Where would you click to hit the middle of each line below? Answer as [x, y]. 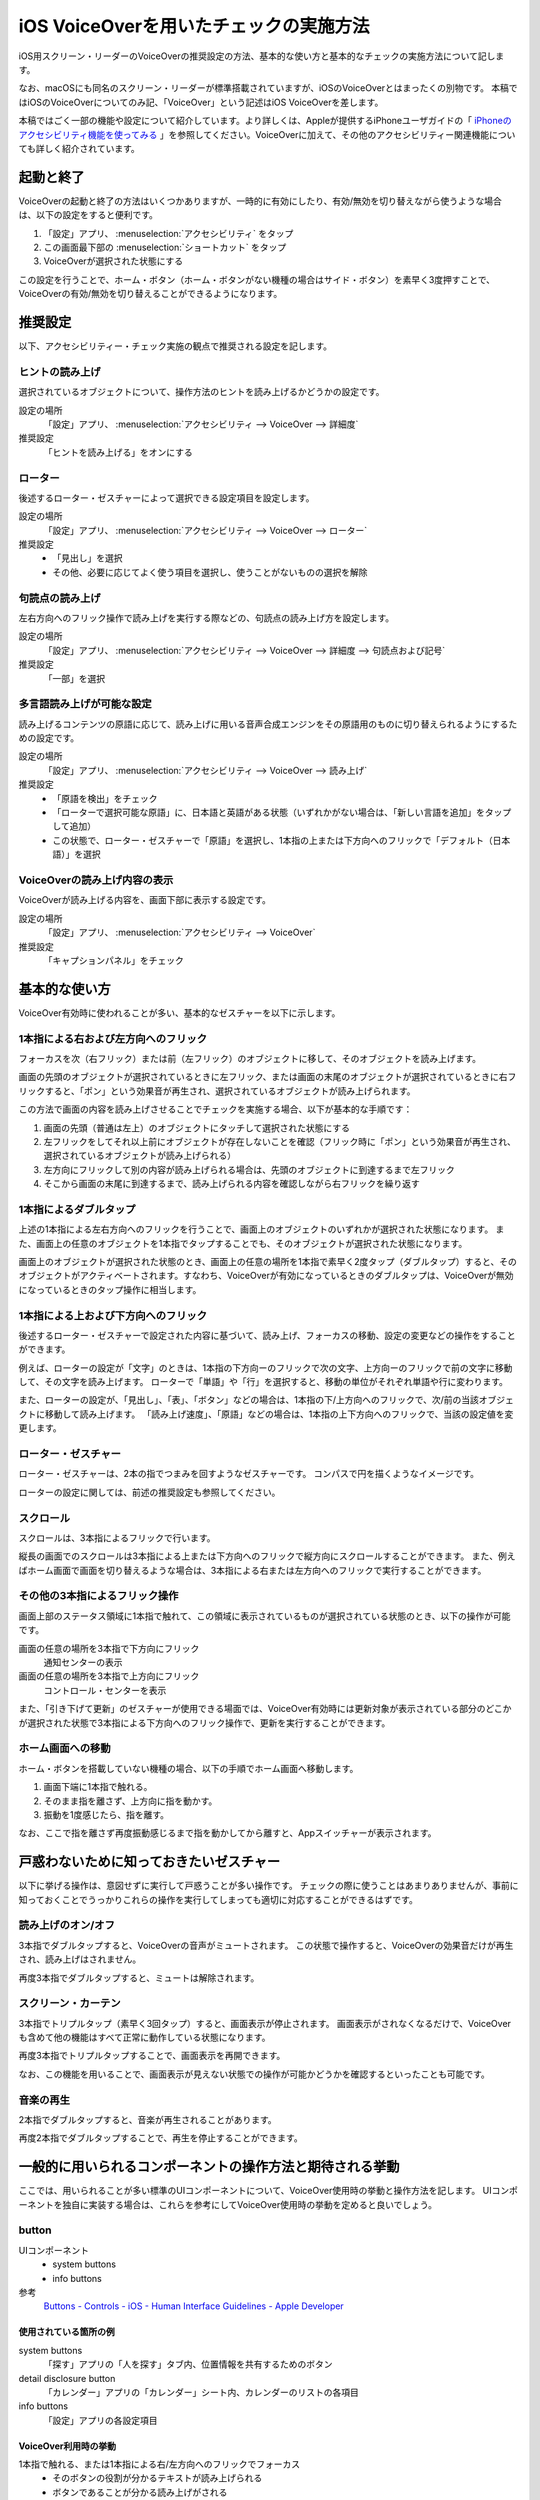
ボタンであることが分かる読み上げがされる [140, 2492]
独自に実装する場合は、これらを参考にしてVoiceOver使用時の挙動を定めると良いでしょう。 [249, 2204]
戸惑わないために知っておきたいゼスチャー [149, 1861]
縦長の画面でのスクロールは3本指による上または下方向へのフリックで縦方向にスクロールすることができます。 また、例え [267, 1556]
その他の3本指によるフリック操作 [98, 1596]
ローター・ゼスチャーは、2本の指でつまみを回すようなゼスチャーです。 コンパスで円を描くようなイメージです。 [249, 1474]
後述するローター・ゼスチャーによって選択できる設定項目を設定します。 [166, 497]
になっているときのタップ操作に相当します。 [110, 1289]
